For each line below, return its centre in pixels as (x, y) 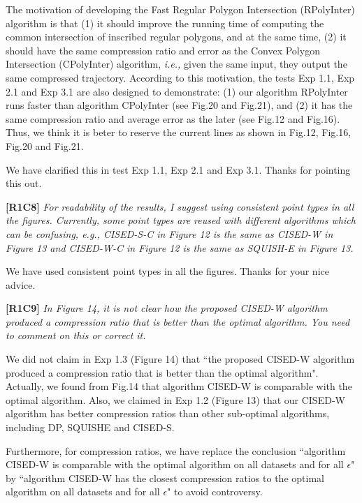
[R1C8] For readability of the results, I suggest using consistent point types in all (180, 206)
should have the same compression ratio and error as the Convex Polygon (163, 50)
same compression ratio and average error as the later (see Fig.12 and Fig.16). (173, 118)
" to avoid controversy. (215, 491)
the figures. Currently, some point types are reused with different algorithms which (181, 220)
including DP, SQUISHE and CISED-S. (90, 427)
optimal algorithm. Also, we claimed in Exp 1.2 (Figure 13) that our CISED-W (175, 399)
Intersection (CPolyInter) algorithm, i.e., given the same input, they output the (176, 64)
